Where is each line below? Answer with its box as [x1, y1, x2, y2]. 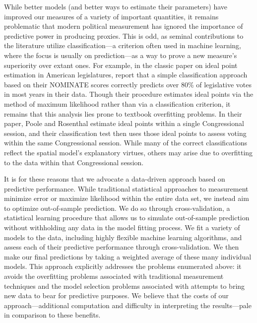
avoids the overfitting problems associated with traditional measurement [4, 271, 224, 281]
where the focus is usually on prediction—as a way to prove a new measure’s [4, 50, 237, 60]
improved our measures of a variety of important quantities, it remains [4, 11, 219, 21]
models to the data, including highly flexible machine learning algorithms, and [4, 232, 242, 242]
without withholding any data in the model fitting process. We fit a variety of [4, 222, 240, 233]
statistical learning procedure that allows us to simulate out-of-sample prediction [4, 212, 250, 223]
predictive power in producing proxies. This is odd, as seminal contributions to [4, 30, 244, 41]
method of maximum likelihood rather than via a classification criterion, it [4, 98, 231, 109]
